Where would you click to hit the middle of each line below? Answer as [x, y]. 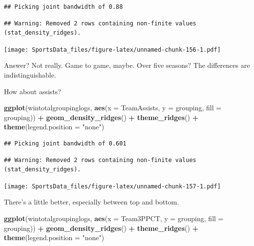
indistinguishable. [30, 75]
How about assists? [32, 91]
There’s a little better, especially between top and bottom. [92, 202]
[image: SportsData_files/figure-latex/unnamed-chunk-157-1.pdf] [112, 186]
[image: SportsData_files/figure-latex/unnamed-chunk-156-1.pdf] [112, 50]
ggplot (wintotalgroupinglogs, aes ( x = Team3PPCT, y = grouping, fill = [114, 218]
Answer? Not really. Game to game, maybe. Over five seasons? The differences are [127, 65]
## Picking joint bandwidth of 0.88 [63, 7]
